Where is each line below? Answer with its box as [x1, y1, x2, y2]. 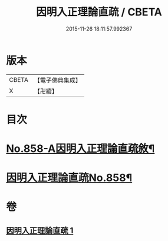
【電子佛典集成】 [34, 76, 81, 84]
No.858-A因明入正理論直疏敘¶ [6, 142, 155, 156]
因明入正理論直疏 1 [6, 225, 74, 236]
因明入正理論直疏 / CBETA [36, 5, 162, 19]
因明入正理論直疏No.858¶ [6, 171, 133, 184]
